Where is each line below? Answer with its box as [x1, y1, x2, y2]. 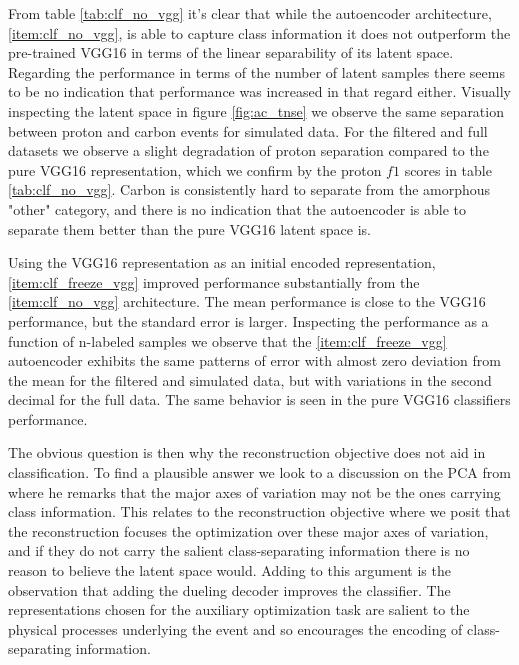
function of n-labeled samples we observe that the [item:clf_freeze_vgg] [8, 330, 447, 351]
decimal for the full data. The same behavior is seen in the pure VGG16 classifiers [8, 389, 511, 410]
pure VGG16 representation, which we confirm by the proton [8, 159, 382, 180]
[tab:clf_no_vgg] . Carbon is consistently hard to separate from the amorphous [8, 179, 491, 200]
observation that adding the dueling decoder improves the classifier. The [8, 579, 451, 600]
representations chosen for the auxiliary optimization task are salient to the [8, 599, 470, 620]
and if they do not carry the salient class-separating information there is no [8, 540, 470, 561]
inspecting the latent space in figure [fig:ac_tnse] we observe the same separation [8, 100, 504, 121]
